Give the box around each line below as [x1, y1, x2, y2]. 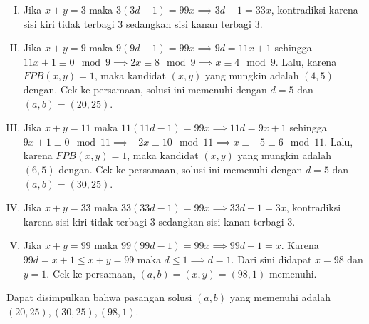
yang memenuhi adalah [229, 290, 331, 305]
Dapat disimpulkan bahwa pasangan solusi [6, 290, 192, 305]
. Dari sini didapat [231, 251, 312, 266]
